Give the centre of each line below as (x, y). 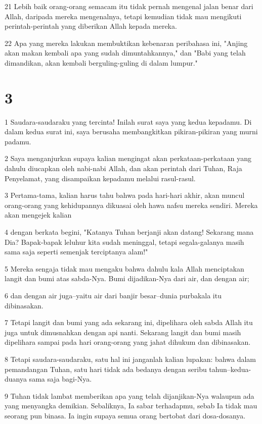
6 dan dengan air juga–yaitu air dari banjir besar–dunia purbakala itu (113, 295)
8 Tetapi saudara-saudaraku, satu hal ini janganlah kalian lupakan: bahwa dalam (130, 359)
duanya (16, 379)
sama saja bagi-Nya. (60, 379)
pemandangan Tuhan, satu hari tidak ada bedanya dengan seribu (106, 369)
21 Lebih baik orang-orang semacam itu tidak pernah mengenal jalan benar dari (129, 6)
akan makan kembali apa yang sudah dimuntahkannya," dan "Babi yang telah (125, 53)
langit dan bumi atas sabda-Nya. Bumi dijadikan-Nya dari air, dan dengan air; (127, 278)
